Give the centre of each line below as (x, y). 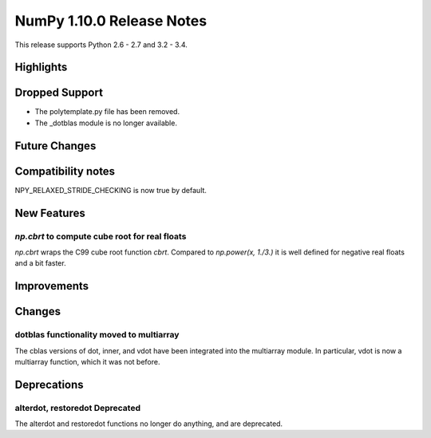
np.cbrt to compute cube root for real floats (101, 236)
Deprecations (49, 384)
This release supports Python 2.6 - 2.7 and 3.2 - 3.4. (101, 45)
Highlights (41, 67)
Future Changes (55, 146)
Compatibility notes (65, 171)
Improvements (52, 286)
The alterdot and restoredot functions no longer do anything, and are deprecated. (149, 424)
